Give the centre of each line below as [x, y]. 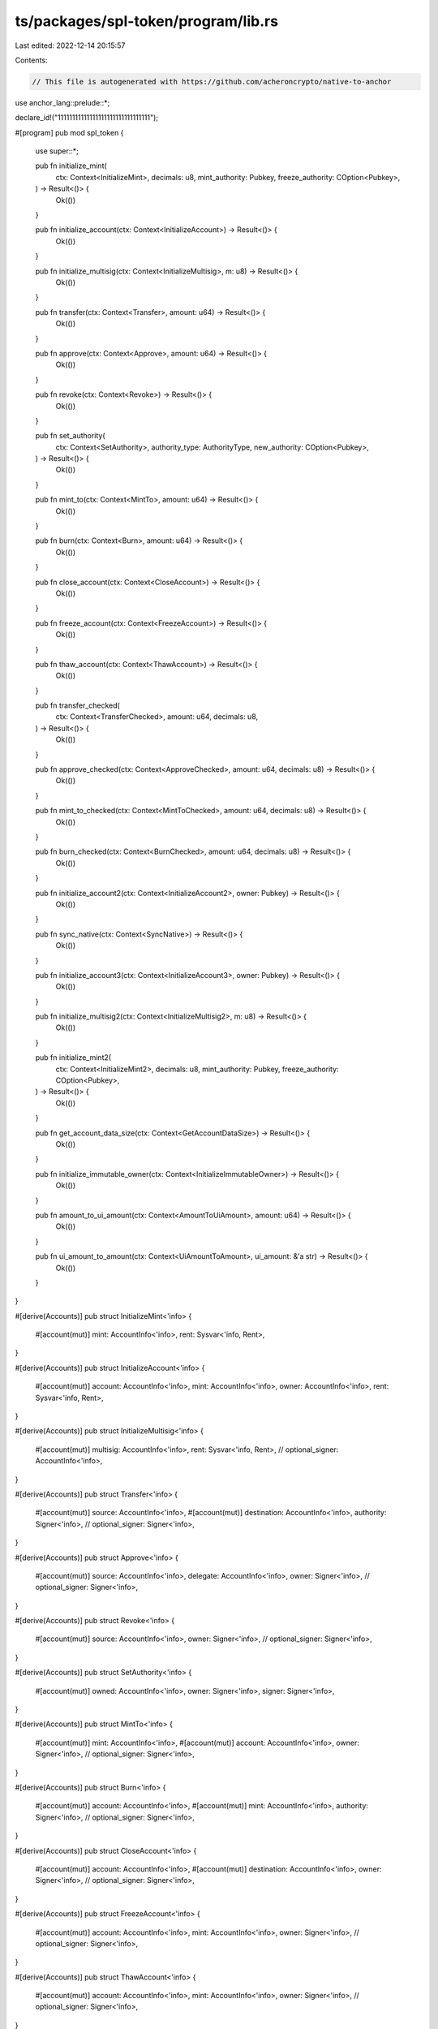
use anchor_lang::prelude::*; [62, 102]
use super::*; [57, 151]
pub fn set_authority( [70, 436]
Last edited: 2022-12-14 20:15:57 [70, 45]
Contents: [31, 60]
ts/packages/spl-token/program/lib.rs [147, 21]
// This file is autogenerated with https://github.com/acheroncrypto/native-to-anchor [212, 82]
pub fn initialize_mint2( [73, 1058]
